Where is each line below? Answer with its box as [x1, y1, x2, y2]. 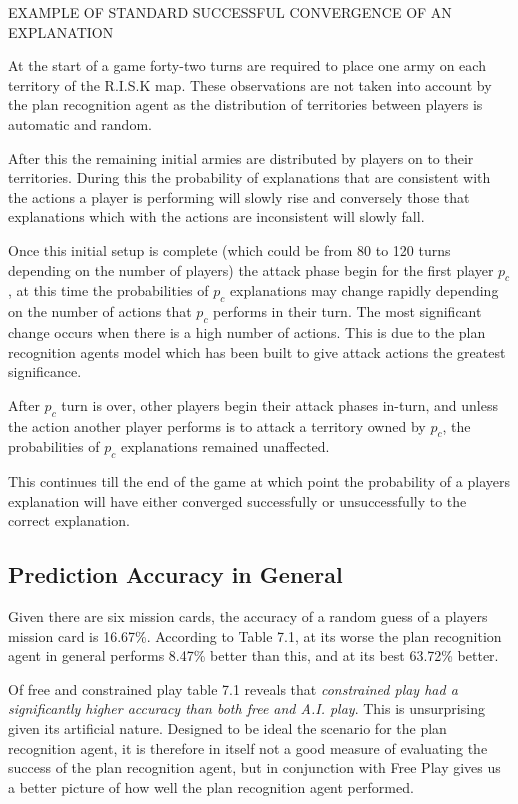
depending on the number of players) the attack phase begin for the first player [8, 259, 494, 280]
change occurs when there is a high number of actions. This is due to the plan [8, 321, 486, 342]
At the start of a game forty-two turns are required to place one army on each [8, 55, 486, 76]
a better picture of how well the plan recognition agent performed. [8, 776, 414, 797]
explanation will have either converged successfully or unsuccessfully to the [8, 490, 467, 511]
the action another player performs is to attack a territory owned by [8, 415, 426, 436]
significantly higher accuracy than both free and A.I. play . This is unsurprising [8, 698, 485, 719]
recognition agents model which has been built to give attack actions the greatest [8, 341, 506, 362]
